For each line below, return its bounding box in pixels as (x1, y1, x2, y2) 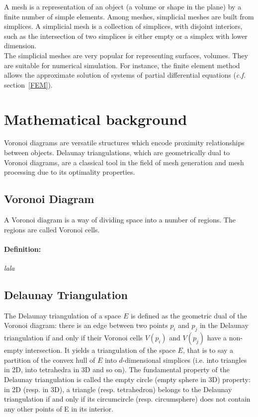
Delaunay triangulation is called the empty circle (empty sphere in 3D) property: (4, 374, 251, 384)
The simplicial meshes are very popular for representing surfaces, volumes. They (4, 50, 248, 60)
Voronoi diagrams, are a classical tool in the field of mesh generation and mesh (4, 157, 244, 167)
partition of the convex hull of (4, 354, 95, 365)
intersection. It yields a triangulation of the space (25, 345, 175, 355)
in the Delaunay (199, 320, 249, 330)
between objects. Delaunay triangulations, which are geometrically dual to (4, 147, 230, 158)
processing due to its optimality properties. (4, 167, 135, 177)
